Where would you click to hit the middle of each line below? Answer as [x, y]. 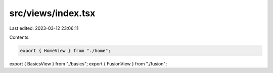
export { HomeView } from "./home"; [65, 51]
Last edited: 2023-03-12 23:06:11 [44, 28]
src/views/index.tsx [52, 13]
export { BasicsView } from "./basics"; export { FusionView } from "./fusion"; [88, 63]
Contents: [19, 37]
